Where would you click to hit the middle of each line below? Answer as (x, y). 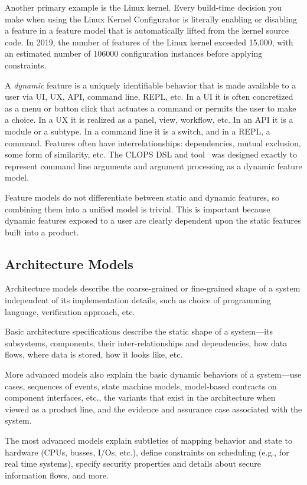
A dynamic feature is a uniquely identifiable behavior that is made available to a (151, 85)
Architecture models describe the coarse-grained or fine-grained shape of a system (153, 288)
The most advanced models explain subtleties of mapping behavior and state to (148, 440)
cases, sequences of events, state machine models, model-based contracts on (141, 386)
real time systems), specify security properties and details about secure (133, 463)
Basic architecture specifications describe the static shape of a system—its (139, 331)
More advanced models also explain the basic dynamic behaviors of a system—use (153, 374)
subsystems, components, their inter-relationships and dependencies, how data (146, 343)
